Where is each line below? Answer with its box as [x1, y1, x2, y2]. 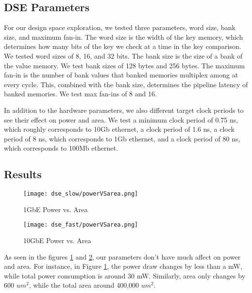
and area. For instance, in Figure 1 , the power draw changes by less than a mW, [4, 261, 242, 271]
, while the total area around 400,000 [29, 280, 139, 290]
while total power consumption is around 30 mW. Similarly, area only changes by [4, 270, 246, 280]
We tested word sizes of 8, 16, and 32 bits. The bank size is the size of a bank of [4, 50, 243, 61]
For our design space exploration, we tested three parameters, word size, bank [4, 22, 235, 32]
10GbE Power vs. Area [23, 235, 91, 246]
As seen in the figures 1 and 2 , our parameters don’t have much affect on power [4, 251, 241, 262]
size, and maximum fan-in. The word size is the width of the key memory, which [4, 31, 243, 42]
